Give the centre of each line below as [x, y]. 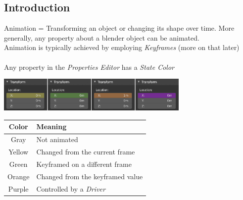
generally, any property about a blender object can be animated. [102, 37]
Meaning [51, 126]
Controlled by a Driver [71, 188]
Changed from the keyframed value [90, 176]
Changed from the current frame [86, 152]
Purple [18, 188]
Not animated [57, 139]
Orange [19, 176]
